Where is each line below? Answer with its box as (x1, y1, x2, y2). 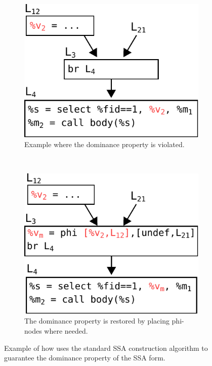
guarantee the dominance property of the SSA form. (4, 352, 165, 363)
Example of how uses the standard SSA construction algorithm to (4, 342, 208, 353)
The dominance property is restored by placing (24, 315, 169, 326)
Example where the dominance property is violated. (24, 139, 185, 150)
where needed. (44, 325, 88, 336)
